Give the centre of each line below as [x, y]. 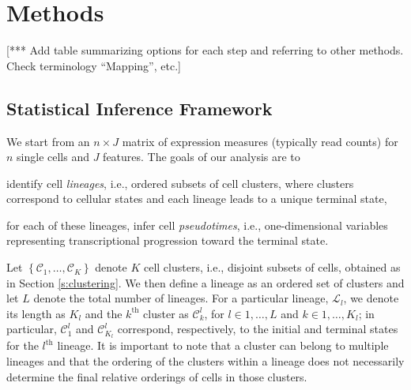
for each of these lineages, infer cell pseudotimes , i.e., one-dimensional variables [197, 225]
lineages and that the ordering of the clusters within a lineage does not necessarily [205, 360]
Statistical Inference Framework [140, 108]
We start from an [48, 141]
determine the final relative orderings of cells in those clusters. [157, 376]
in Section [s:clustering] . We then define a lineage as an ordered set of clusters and [205, 282]
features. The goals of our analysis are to [202, 157]
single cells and [53, 157]
